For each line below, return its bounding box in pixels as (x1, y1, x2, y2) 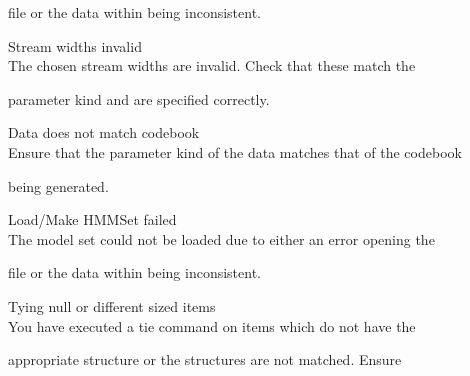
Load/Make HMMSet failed (8, 209, 177, 230)
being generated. (8, 175, 109, 196)
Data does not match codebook (8, 122, 200, 143)
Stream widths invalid (8, 35, 142, 56)
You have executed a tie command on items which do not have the (8, 315, 416, 336)
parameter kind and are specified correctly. (8, 88, 270, 109)
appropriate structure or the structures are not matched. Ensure (8, 349, 402, 370)
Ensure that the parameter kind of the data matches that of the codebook (8, 141, 462, 162)
